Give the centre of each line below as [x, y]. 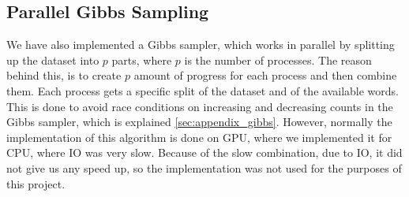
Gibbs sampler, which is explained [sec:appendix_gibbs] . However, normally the [199, 122]
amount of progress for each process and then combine [265, 75]
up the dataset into [53, 59]
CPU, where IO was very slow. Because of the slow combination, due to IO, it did [204, 152]
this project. [36, 183]
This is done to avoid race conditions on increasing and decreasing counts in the [200, 106]
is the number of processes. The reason [278, 59]
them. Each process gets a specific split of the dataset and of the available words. [203, 90]
